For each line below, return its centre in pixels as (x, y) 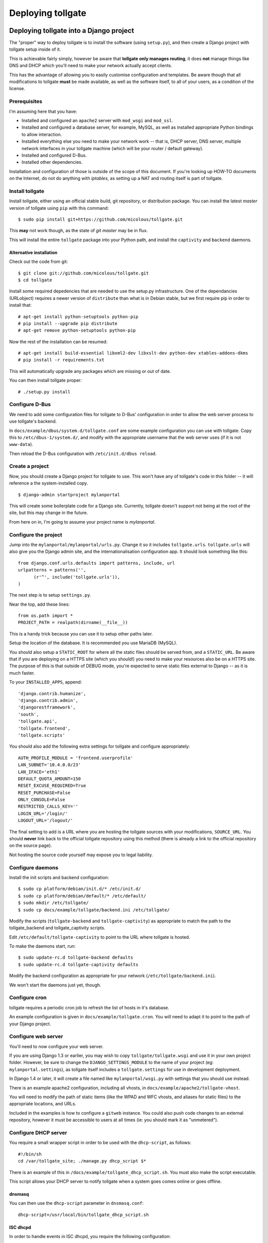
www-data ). (21, 444)
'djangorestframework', (47, 708)
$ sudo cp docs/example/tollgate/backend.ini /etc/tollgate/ (94, 910)
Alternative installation (33, 252)
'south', (29, 714)
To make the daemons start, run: (42, 946)
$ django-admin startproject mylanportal (69, 494)
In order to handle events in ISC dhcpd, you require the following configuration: (90, 1237)
